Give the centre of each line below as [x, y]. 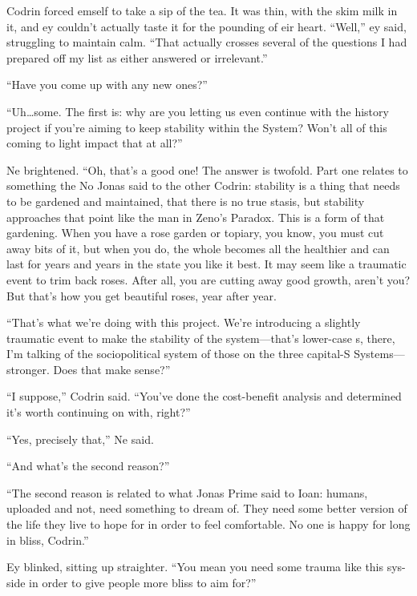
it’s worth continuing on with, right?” [99, 412]
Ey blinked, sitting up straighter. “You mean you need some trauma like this [195, 567]
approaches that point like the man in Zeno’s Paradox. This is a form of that [196, 217]
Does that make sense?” [112, 369]
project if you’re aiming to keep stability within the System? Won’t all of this [197, 127]
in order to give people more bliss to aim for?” [143, 582]
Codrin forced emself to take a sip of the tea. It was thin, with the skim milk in [202, 10]
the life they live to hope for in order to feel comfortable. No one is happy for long [208, 524]
